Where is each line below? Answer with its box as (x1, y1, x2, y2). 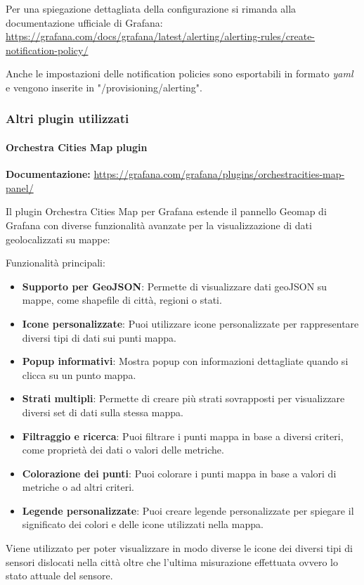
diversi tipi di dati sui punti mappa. (22, 330, 176, 345)
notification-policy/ (6, 42, 89, 57)
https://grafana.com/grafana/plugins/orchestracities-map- (93, 167, 345, 181)
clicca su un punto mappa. (22, 367, 136, 382)
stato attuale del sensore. (6, 568, 113, 583)
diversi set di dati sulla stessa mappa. (22, 404, 183, 419)
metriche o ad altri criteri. (22, 480, 135, 494)
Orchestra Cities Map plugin (6, 140, 148, 154)
